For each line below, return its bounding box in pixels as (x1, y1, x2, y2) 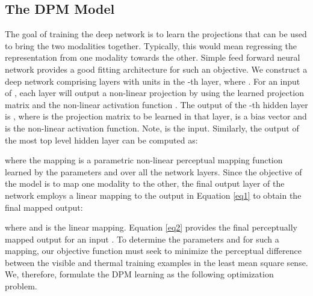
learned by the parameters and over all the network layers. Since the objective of (5, 165, 302, 178)
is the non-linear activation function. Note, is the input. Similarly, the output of (5, 121, 299, 134)
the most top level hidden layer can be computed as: (5, 133, 198, 146)
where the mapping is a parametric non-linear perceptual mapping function (5, 154, 283, 166)
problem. (5, 280, 37, 292)
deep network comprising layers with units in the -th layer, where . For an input (5, 74, 300, 87)
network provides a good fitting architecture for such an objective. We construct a (5, 62, 308, 75)
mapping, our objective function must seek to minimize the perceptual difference (5, 244, 302, 257)
